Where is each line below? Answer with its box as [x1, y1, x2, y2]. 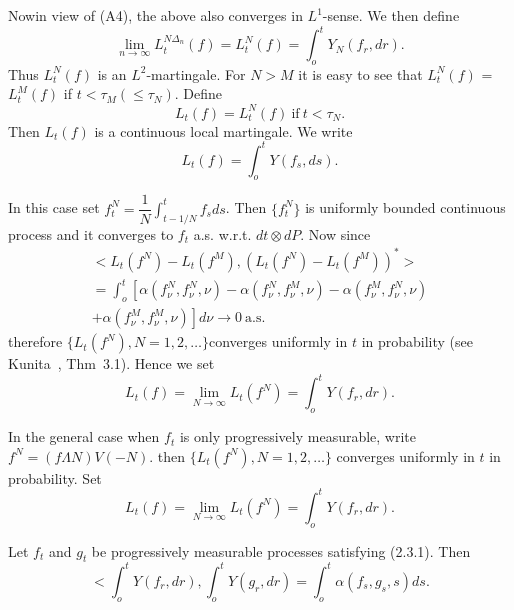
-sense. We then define [322, 5, 460, 25]
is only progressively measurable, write [179, 426, 417, 447]
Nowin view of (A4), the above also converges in [8, 5, 303, 25]
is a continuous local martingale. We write [94, 120, 353, 141]
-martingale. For [146, 63, 246, 84]
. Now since [300, 223, 371, 244]
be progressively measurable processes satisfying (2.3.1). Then [91, 540, 471, 561]
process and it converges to [8, 223, 174, 244]
